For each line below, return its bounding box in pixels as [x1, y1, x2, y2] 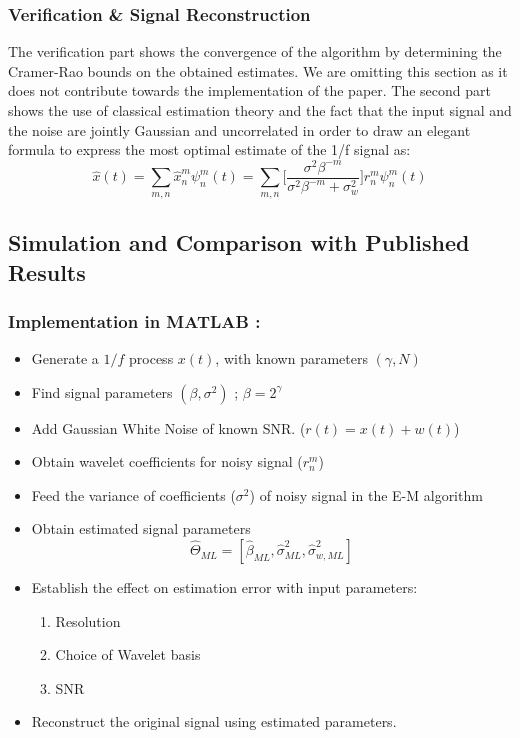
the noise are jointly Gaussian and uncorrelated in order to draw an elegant [8, 119, 471, 140]
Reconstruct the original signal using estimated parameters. [31, 711, 397, 732]
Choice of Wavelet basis [55, 644, 201, 665]
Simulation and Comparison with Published [8, 227, 470, 258]
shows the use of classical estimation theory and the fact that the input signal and [8, 100, 512, 120]
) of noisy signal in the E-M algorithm [249, 484, 483, 505]
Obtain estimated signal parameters [31, 518, 251, 539]
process [129, 348, 174, 369]
